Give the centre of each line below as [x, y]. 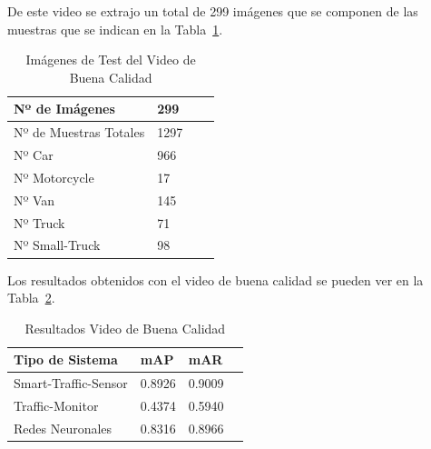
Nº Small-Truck [57, 245]
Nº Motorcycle [54, 177]
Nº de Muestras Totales [79, 132]
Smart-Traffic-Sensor [71, 383]
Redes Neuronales [63, 428]
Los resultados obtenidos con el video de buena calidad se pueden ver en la [215, 279]
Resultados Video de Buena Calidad [125, 328]
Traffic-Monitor [56, 405]
